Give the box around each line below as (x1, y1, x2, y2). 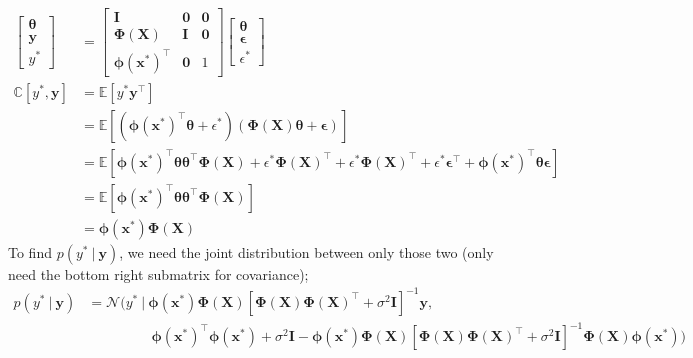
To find (8, 241, 52, 262)
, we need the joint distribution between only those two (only (119, 241, 494, 262)
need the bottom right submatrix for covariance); (8, 263, 309, 284)
